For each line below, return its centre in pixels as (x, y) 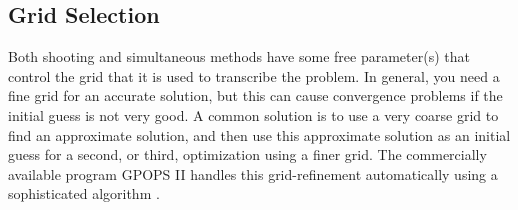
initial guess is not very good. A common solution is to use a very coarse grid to (253, 114)
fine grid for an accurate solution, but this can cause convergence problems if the (255, 95)
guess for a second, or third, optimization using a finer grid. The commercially (247, 154)
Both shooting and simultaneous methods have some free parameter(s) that (239, 56)
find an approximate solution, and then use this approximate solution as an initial (259, 134)
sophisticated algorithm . (84, 193)
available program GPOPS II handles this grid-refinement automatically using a (253, 173)
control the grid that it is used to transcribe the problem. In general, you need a (254, 75)
